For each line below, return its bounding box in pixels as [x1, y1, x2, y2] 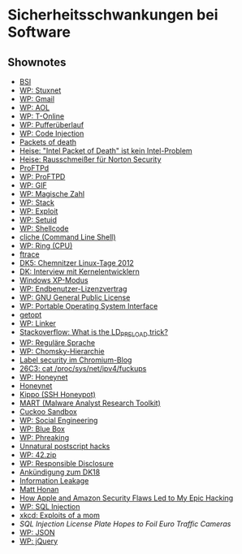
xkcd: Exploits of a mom [19, 510, 101, 520]
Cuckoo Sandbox [19, 406, 78, 416]
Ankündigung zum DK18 [19, 467, 101, 477]
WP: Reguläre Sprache [19, 337, 95, 347]
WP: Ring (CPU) [19, 241, 73, 250]
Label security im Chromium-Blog [19, 355, 132, 365]
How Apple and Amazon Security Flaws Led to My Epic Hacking [19, 493, 234, 503]
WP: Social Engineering [19, 415, 98, 425]
